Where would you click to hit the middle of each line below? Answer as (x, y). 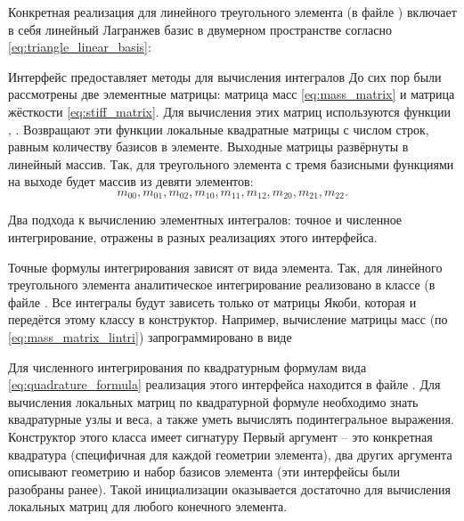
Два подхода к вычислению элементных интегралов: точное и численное (205, 220)
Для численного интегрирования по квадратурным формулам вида (187, 366)
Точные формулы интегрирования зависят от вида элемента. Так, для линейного (225, 267)
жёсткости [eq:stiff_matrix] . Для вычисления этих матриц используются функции (229, 111)
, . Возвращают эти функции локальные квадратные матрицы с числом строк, (219, 129)
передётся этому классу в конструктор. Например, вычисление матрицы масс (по (228, 319)
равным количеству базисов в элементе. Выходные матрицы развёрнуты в (208, 147)
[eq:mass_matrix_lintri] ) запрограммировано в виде (150, 336)
